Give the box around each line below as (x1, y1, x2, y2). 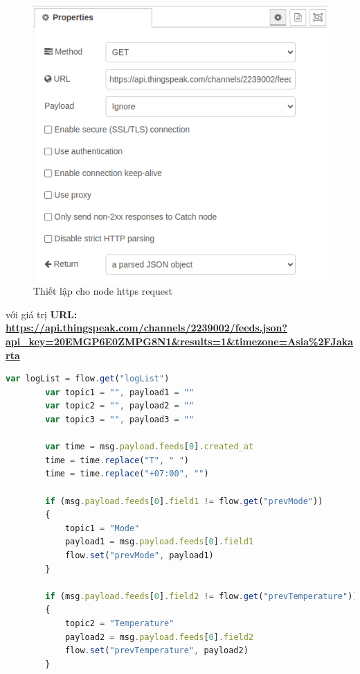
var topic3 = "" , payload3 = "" (45, 415, 195, 424)
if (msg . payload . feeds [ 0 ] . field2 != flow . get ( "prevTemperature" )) (45, 591, 358, 601)
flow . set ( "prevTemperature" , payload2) (64, 646, 249, 656)
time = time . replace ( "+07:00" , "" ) (45, 469, 209, 479)
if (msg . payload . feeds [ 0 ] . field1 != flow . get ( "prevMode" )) (45, 496, 323, 506)
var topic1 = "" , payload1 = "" (45, 387, 195, 397)
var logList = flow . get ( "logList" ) (6, 374, 170, 384)
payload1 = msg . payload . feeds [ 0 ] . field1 (64, 537, 254, 547)
